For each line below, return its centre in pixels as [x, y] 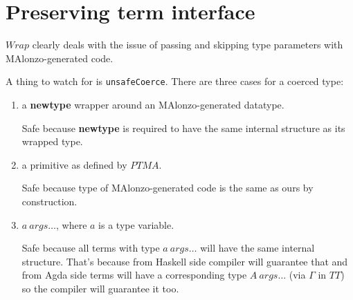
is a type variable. [136, 224]
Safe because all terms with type [91, 248]
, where [72, 224]
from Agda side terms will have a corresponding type [134, 275]
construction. [49, 201]
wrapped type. [52, 141]
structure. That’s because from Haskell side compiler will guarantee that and [185, 261]
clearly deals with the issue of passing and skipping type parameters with [188, 45]
